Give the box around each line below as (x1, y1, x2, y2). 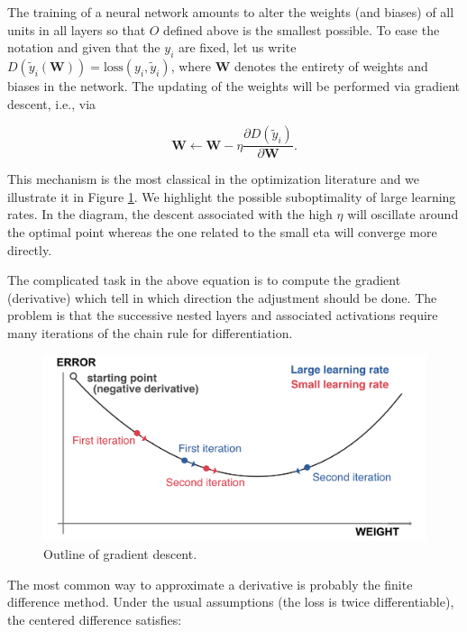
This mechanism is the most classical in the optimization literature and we (7, 169, 420, 188)
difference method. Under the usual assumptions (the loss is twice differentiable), (7, 592, 454, 611)
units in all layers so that (7, 20, 146, 39)
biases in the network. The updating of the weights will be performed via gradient (7, 76, 461, 95)
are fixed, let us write (178, 38, 297, 57)
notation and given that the (7, 38, 160, 57)
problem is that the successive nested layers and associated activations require (7, 306, 438, 325)
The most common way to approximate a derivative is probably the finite (7, 574, 413, 593)
